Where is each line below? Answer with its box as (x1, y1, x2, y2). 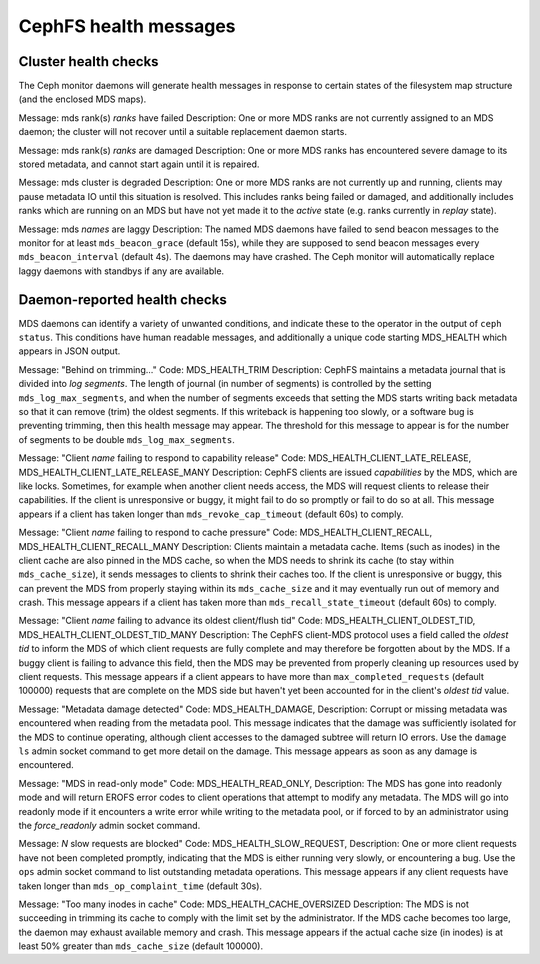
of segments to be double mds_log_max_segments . (18, 433, 235, 445)
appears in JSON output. (18, 345, 121, 357)
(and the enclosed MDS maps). (18, 93, 147, 105)
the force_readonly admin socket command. (18, 819, 201, 831)
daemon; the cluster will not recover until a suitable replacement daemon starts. (18, 126, 347, 138)
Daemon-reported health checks (18, 291, 227, 308)
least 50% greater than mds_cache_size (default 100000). (18, 940, 264, 952)
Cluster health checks (18, 53, 159, 70)
